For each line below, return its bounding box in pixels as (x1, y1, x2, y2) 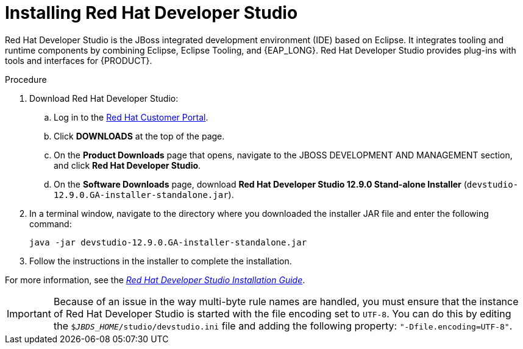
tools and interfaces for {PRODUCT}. (5, 55, 152, 66)
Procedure (5, 74, 47, 85)
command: (29, 218, 72, 229)
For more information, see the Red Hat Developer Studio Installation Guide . (5, 274, 305, 285)
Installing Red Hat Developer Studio (5, 2, 298, 23)
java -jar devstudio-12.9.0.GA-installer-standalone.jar (29, 237, 307, 247)
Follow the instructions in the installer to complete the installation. (29, 255, 292, 266)
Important (7, 307, 51, 320)
